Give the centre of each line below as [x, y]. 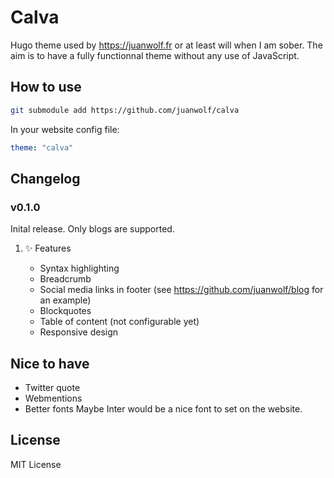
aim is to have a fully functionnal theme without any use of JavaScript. [155, 55]
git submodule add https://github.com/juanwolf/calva [125, 110]
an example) [65, 300]
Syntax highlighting [79, 268]
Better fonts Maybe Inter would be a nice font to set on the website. [163, 409]
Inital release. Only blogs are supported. [92, 229]
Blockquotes [65, 311]
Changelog [45, 178]
